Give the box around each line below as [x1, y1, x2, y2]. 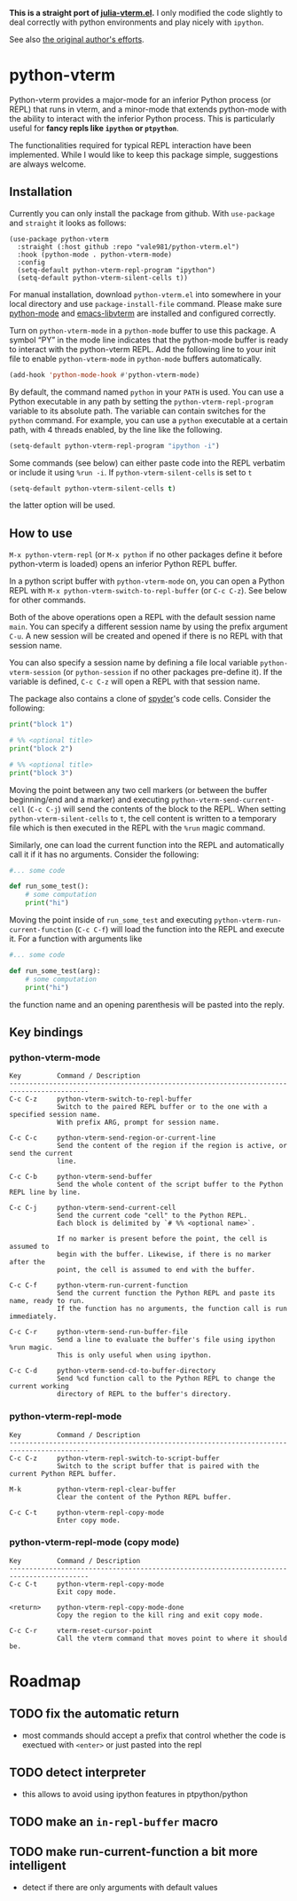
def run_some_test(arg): [9, 966, 101, 975]
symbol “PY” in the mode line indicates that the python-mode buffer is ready [9, 334, 289, 345]
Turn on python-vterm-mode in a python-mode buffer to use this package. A [9, 325, 277, 335]
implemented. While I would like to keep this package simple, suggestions [9, 149, 279, 160]
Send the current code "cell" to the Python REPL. [56, 1211, 248, 1221]
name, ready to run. [9, 1297, 86, 1306]
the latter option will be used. [9, 500, 115, 511]
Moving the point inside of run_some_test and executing [9, 915, 213, 925]
